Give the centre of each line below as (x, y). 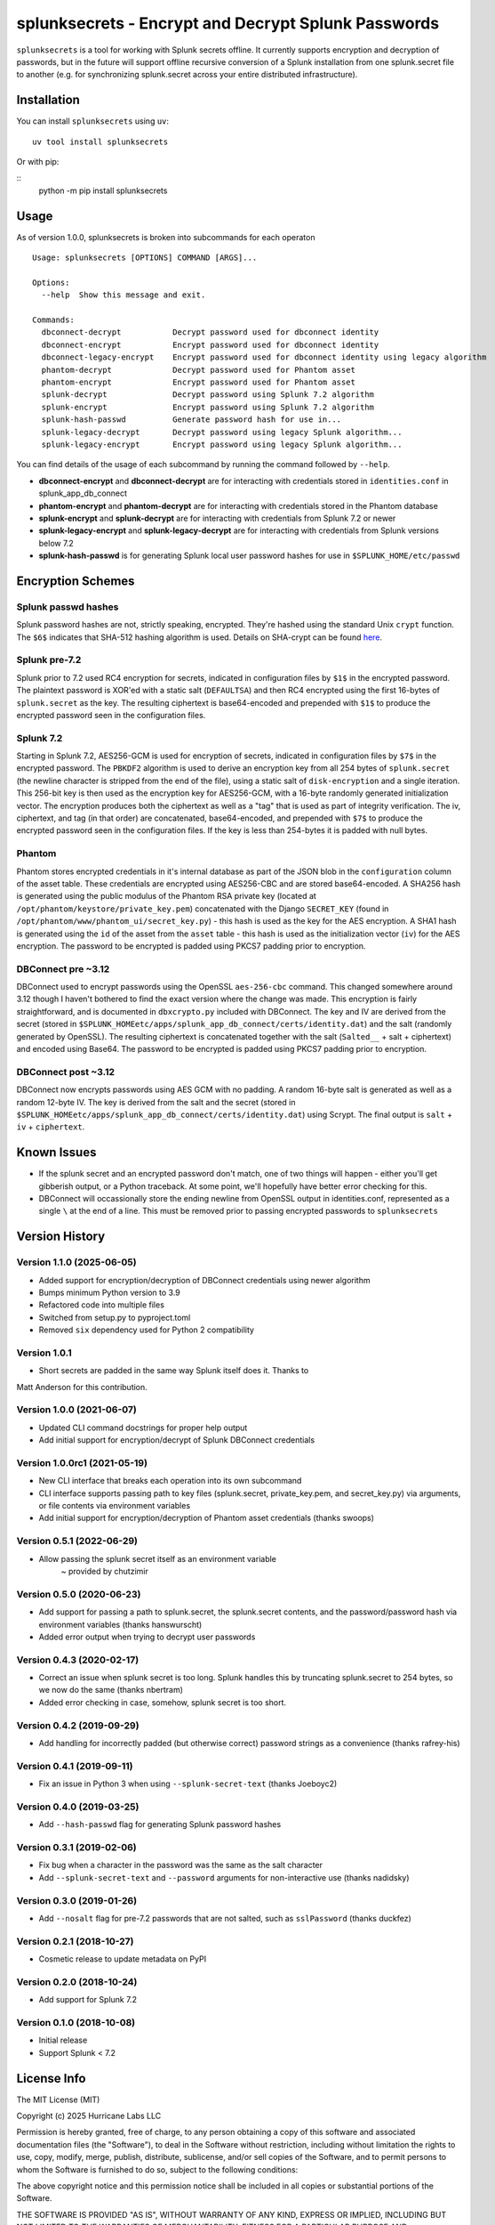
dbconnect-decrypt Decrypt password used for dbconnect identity (210, 332)
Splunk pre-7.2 (49, 660)
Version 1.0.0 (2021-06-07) (77, 1410)
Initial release (63, 2040)
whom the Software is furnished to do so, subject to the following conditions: (157, 2169)
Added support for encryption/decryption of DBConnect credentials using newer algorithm (204, 1280)
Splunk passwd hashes (68, 607)
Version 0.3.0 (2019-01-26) (77, 1900)
